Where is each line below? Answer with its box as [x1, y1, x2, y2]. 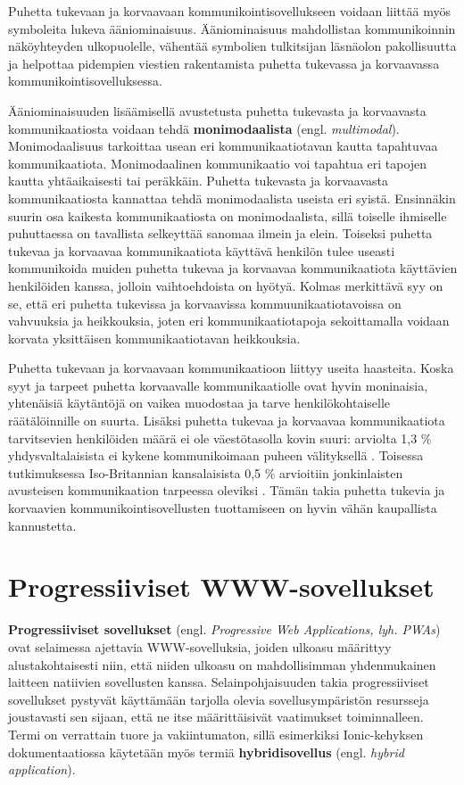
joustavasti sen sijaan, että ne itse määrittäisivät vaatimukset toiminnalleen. [8, 707, 424, 726]
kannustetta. [8, 516, 77, 534]
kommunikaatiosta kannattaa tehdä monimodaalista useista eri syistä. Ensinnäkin [8, 188, 456, 207]
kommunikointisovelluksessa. [8, 71, 162, 90]
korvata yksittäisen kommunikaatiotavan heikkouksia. [8, 328, 301, 347]
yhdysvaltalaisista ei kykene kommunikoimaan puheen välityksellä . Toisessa [8, 446, 424, 465]
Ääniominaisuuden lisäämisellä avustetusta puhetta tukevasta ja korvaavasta [8, 101, 427, 120]
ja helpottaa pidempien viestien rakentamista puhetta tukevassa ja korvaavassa [8, 54, 440, 72]
